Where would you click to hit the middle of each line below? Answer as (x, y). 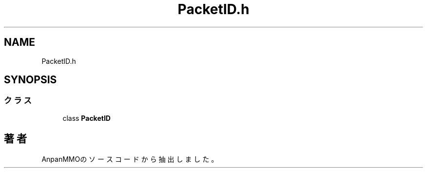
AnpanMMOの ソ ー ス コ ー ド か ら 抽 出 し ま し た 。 (130, 159)
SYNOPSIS (30, 80)
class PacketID (87, 118)
